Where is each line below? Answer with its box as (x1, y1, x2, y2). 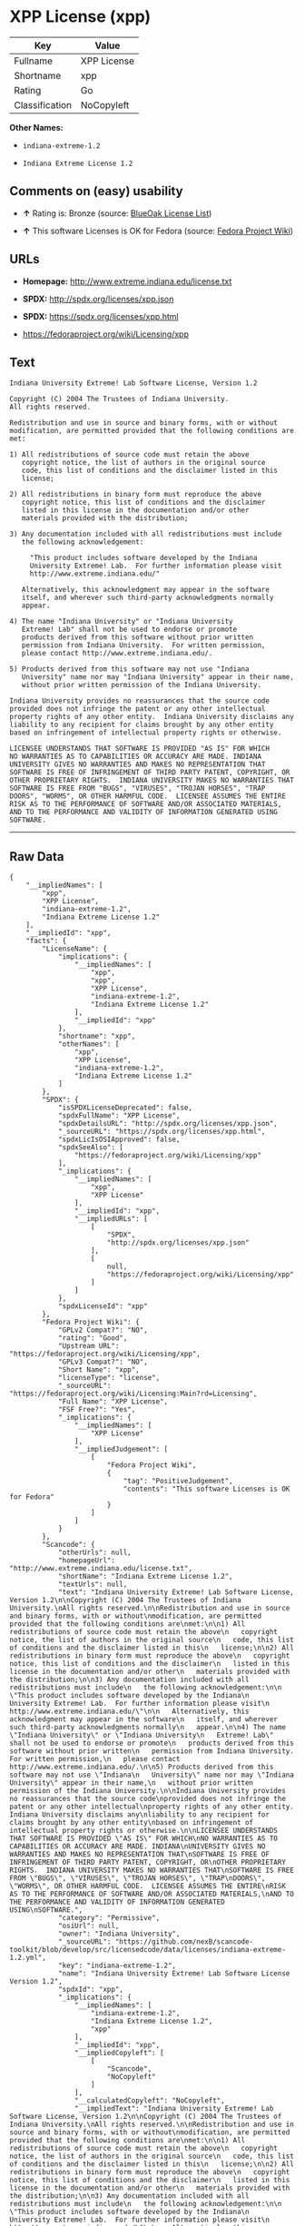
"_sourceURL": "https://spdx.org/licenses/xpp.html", (57, 1128, 266, 1137)
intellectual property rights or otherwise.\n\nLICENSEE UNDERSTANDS (9, 1827, 279, 1836)
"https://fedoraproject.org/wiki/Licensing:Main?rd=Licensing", (9, 1389, 258, 1399)
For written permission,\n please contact (9, 1755, 181, 1764)
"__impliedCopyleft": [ (74, 2049, 165, 2058)
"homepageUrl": (57, 1556, 116, 1565)
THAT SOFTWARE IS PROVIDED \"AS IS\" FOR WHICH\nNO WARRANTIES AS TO (9, 1834, 279, 1844)
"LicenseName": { (42, 944, 107, 954)
